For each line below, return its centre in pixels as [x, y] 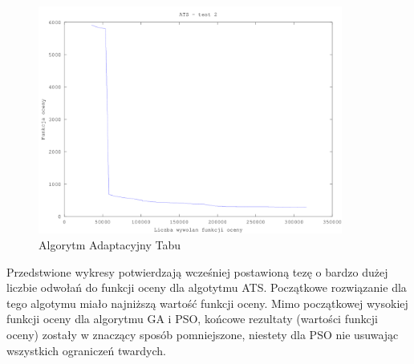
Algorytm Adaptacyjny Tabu [110, 245]
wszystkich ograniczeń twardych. [86, 350]
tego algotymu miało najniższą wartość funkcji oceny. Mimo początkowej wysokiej [207, 303]
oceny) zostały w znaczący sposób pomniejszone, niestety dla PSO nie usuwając [203, 335]
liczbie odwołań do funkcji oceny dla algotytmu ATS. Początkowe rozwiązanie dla [207, 287]
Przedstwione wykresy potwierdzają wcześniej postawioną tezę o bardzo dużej [197, 271]
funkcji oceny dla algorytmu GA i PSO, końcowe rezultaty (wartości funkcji [192, 319]
